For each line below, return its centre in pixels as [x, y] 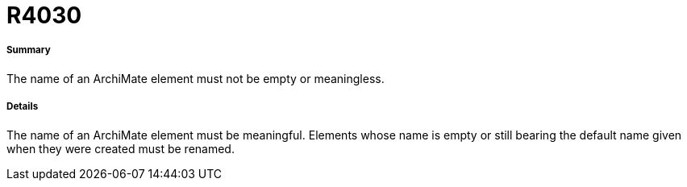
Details [23, 107]
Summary [29, 50]
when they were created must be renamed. [121, 148]
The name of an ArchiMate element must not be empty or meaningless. [196, 78]
